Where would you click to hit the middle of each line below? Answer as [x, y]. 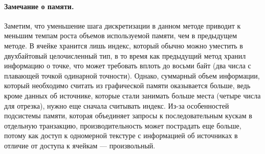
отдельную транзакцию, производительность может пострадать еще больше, [123, 125]
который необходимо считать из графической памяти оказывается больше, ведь [127, 85]
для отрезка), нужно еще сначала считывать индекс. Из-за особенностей [117, 105]
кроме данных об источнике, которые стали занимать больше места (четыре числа [132, 95]
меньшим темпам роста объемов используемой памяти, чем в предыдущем [121, 35]
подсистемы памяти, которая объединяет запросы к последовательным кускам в [128, 116]
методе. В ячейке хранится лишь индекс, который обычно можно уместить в [124, 45]
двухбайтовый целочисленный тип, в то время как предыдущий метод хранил [125, 55]
